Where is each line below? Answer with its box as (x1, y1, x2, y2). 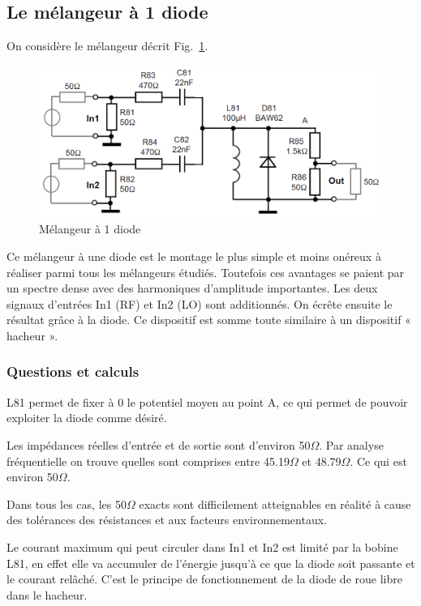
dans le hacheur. (6, 586, 88, 603)
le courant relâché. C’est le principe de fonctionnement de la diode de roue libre (6, 570, 402, 587)
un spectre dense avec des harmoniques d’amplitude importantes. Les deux (6, 280, 378, 297)
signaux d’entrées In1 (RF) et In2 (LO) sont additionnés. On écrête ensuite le (6, 295, 393, 312)
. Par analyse (319, 436, 384, 453)
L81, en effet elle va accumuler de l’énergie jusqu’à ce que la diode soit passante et (6, 554, 415, 571)
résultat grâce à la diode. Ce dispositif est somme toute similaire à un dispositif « (6, 311, 411, 328)
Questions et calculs (6, 361, 140, 382)
